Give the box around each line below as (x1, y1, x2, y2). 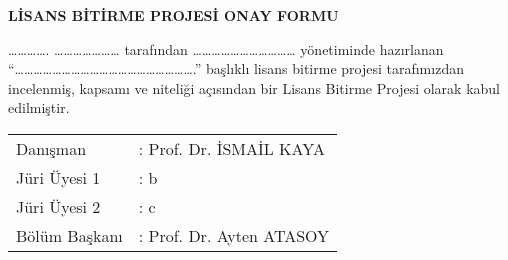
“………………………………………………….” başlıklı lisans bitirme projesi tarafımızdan (8, 58, 464, 79)
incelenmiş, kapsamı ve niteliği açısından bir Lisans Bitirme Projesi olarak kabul (8, 77, 500, 98)
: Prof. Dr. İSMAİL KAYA (138, 136, 325, 160)
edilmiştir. (8, 97, 70, 118)
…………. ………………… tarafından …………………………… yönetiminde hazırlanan (8, 38, 444, 59)
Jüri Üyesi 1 (16, 165, 101, 189)
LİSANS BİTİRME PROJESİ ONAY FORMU (8, 5, 339, 25)
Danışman (16, 136, 87, 160)
